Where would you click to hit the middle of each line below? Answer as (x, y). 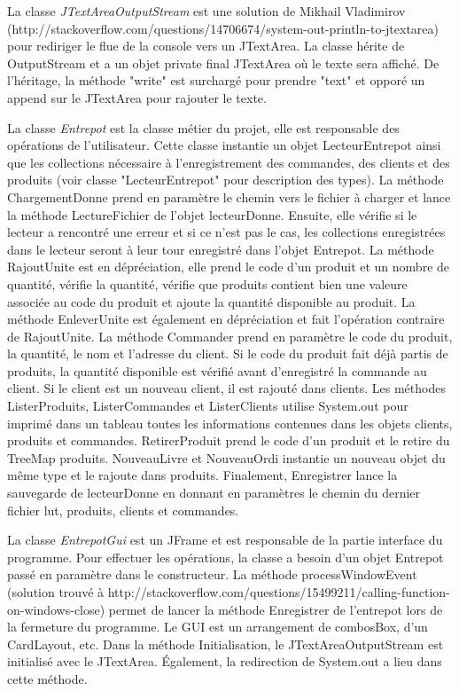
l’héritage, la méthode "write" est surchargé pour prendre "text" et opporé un (216, 80)
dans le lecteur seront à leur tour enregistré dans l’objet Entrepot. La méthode (221, 249)
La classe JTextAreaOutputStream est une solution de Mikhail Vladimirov (206, 11)
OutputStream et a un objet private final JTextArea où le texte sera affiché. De (223, 63)
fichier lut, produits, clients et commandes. (123, 510)
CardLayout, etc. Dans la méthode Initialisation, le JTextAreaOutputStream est (226, 644)
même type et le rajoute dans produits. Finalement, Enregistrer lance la (202, 475)
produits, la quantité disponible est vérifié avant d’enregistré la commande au (217, 370)
